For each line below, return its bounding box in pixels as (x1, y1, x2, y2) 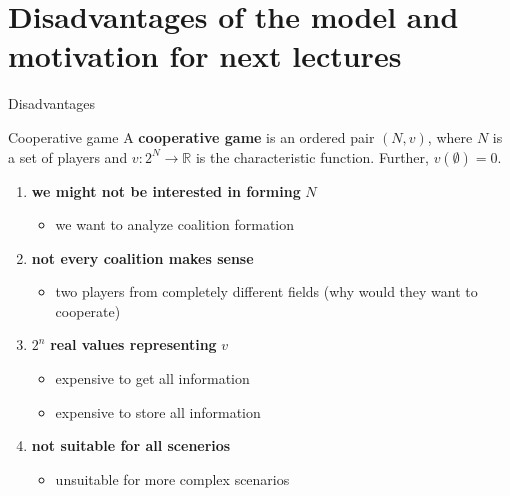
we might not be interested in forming (31, 180, 301, 201)
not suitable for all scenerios (31, 435, 231, 456)
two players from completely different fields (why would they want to (55, 281, 478, 302)
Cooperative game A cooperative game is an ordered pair (8, 126, 375, 147)
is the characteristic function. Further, (195, 146, 429, 167)
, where (427, 126, 473, 147)
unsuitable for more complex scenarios (55, 468, 290, 489)
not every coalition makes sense (31, 247, 254, 268)
